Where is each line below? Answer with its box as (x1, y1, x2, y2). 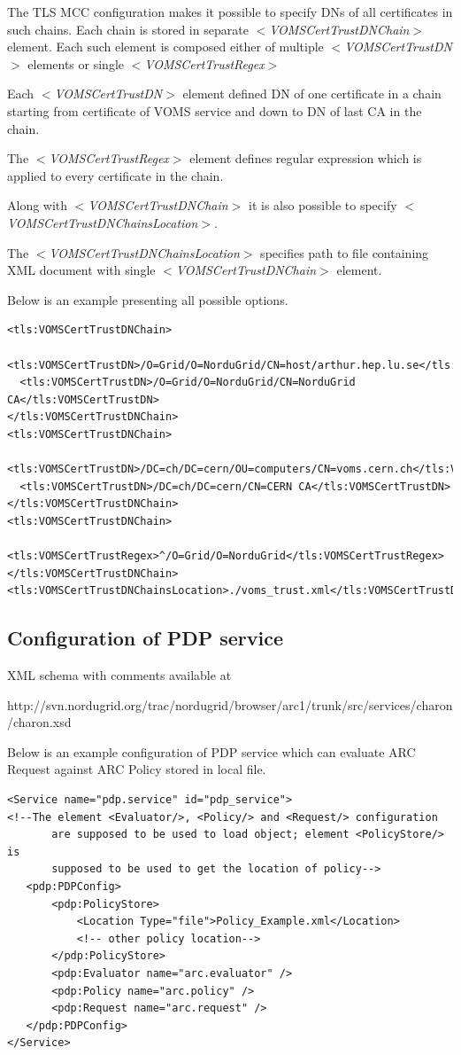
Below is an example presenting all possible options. (7, 290, 288, 309)
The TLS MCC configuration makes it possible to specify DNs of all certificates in (7, 3, 453, 20)
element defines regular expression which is (189, 149, 422, 168)
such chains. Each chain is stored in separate (7, 20, 249, 38)
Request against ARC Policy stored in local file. (7, 760, 266, 778)
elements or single (27, 54, 124, 73)
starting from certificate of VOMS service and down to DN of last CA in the (7, 101, 422, 120)
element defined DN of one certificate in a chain (182, 84, 442, 103)
